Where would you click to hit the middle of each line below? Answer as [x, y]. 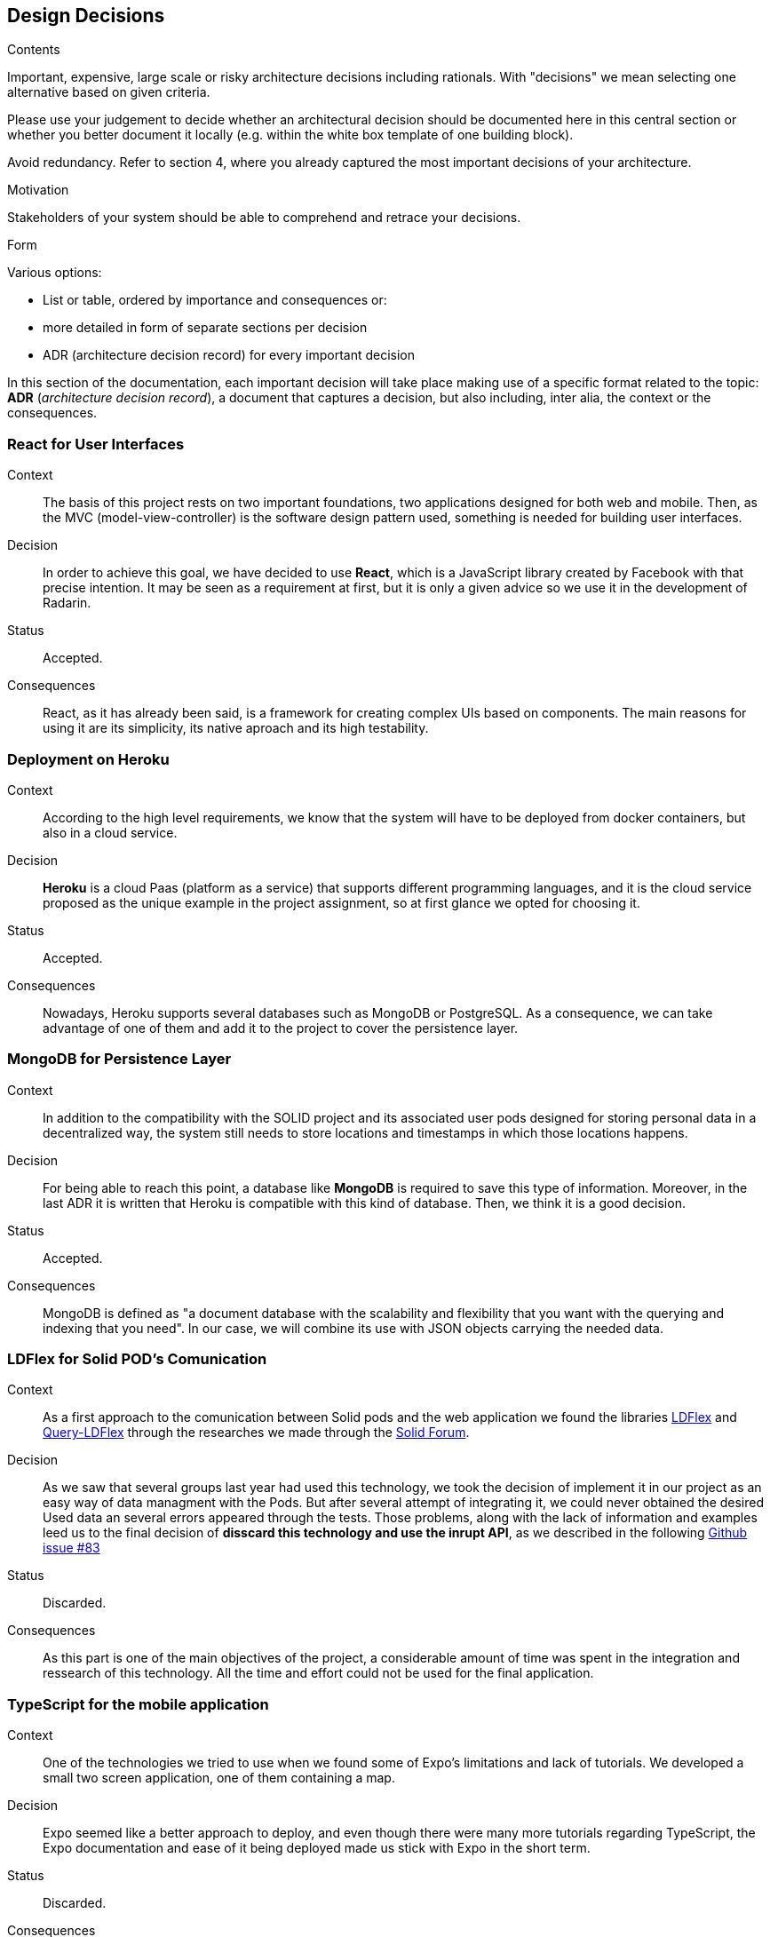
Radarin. [67, 603]
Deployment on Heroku [88, 759]
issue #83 [71, 1548]
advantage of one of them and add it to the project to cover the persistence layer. [281, 1028]
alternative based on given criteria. [109, 92]
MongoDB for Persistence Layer [119, 1059]
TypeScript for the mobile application [138, 1704]
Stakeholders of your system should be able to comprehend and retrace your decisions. [264, 218]
